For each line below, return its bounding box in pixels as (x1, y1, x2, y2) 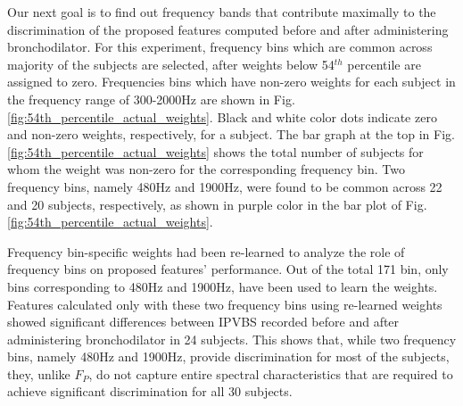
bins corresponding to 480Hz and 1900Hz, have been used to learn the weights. (7, 277, 438, 295)
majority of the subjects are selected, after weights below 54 (7, 54, 335, 73)
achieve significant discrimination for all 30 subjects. (7, 382, 293, 401)
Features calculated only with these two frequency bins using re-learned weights (7, 294, 442, 313)
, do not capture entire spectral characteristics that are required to (88, 364, 453, 383)
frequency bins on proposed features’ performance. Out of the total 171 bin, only (7, 260, 449, 278)
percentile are (347, 54, 421, 73)
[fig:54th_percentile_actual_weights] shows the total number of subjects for (7, 142, 424, 161)
